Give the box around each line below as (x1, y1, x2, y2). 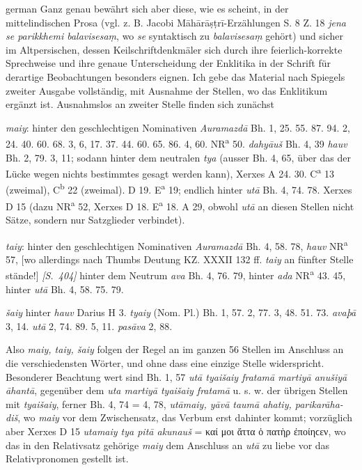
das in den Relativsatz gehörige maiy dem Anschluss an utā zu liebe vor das (6, 437, 330, 452)
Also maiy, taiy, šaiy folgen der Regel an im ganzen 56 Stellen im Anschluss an (6, 342, 344, 357)
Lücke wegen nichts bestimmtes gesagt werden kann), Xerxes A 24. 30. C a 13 (6, 164, 334, 180)
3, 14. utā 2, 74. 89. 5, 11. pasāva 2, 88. (6, 318, 173, 333)
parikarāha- (294, 396, 343, 411)
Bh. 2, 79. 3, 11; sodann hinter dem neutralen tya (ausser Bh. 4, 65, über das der (6, 150, 351, 164)
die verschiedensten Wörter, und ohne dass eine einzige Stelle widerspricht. (6, 356, 324, 370)
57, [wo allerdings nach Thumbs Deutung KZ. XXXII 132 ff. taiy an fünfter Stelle (6, 251, 354, 266)
